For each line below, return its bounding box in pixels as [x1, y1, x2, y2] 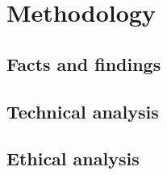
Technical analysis [6, 98, 159, 123]
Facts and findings [6, 51, 161, 76]
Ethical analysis [6, 146, 140, 171]
